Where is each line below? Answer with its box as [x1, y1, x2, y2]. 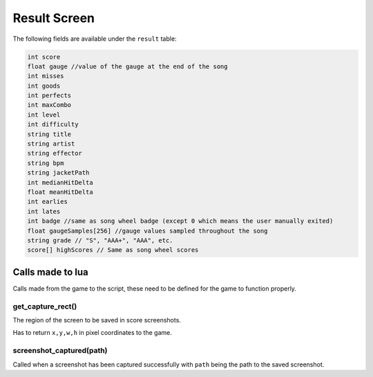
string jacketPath [27, 169, 90, 177]
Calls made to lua [12, 266, 89, 278]
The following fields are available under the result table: [12, 35, 177, 43]
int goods [27, 81, 61, 90]
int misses [27, 72, 64, 80]
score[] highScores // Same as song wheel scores [27, 246, 199, 254]
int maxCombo [27, 101, 72, 109]
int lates [27, 207, 61, 215]
